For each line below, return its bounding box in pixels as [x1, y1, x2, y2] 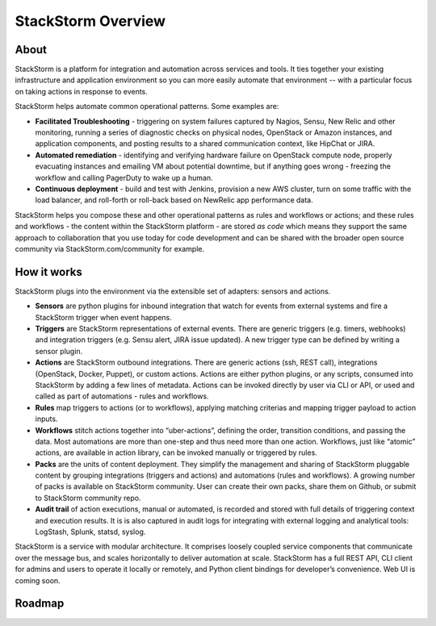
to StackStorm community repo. [35, 493, 141, 503]
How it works [15, 265, 82, 278]
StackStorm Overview [15, 12, 166, 30]
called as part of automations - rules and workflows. [35, 391, 209, 401]
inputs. [35, 414, 58, 424]
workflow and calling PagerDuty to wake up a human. [35, 173, 213, 182]
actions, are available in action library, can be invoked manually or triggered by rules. [35, 448, 318, 457]
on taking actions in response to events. [15, 86, 149, 96]
